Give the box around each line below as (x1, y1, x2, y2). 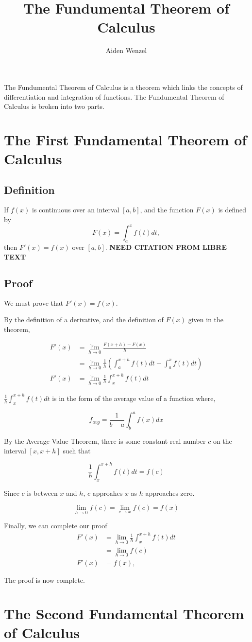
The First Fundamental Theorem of (4, 129, 247, 149)
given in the (188, 314, 224, 324)
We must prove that (4, 298, 64, 308)
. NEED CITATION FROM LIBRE (105, 242, 227, 252)
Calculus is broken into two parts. (4, 101, 104, 111)
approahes (92, 487, 123, 498)
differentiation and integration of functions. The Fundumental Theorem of (4, 91, 224, 102)
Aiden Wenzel (105, 45, 147, 55)
